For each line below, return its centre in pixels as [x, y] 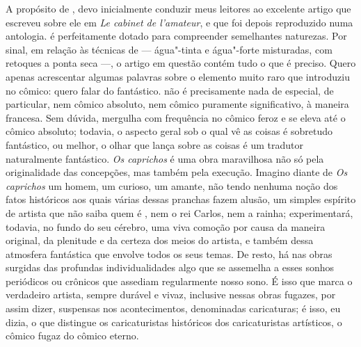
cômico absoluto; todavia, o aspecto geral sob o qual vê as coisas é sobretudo [169, 131]
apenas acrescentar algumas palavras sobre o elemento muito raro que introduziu [178, 76]
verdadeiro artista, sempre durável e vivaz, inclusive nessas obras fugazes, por [171, 294]
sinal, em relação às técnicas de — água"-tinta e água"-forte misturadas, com [169, 49]
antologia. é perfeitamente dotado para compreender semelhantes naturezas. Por [176, 36]
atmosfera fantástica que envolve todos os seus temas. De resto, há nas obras [169, 253]
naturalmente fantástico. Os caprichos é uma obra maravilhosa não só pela [165, 158]
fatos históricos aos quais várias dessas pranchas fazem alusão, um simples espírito [181, 199]
